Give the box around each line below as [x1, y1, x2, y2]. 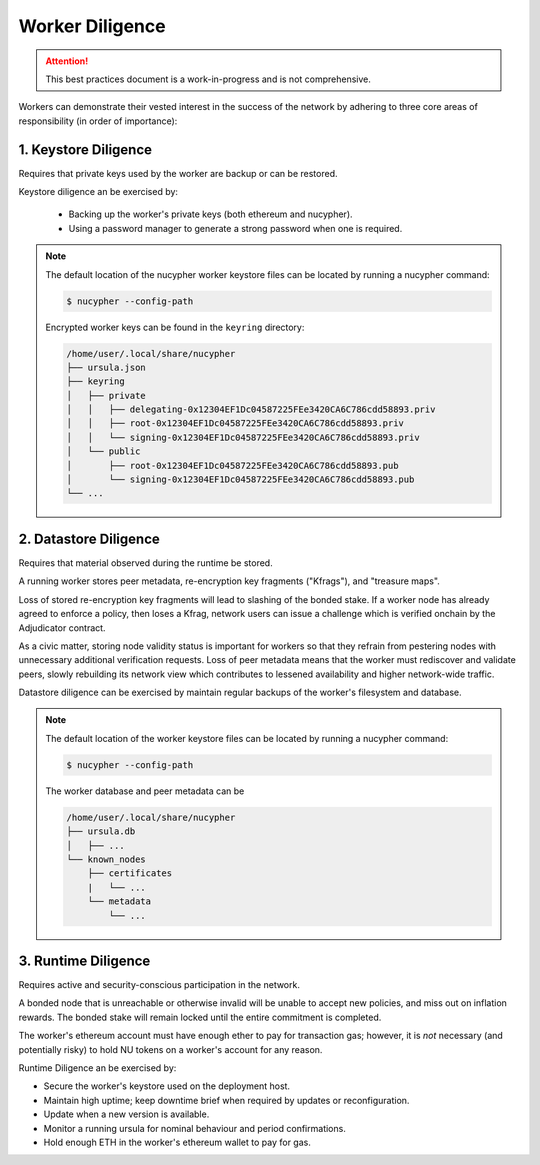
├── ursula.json [66, 361, 147, 373]
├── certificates [87, 868, 173, 879]
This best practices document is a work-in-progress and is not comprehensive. [45, 73, 372, 85]
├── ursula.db [66, 826, 136, 837]
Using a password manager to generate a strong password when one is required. [68, 222, 403, 234]
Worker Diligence [18, 15, 166, 37]
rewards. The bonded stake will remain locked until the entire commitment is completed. [18, 1011, 382, 1023]
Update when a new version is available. [43, 1108, 210, 1120]
